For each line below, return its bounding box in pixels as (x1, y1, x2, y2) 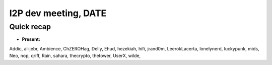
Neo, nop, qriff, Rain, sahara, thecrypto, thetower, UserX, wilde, (9, 53, 141, 59)
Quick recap (9, 22, 51, 31)
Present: (22, 36, 40, 42)
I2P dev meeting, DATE (9, 8, 107, 19)
